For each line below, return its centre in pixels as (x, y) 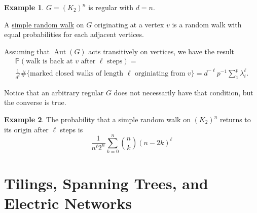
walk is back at (49, 62)
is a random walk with (207, 24)
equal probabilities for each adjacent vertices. (74, 34)
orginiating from (160, 73)
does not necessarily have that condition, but (183, 92)
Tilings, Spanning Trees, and (106, 183)
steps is (71, 129)
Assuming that (27, 51)
